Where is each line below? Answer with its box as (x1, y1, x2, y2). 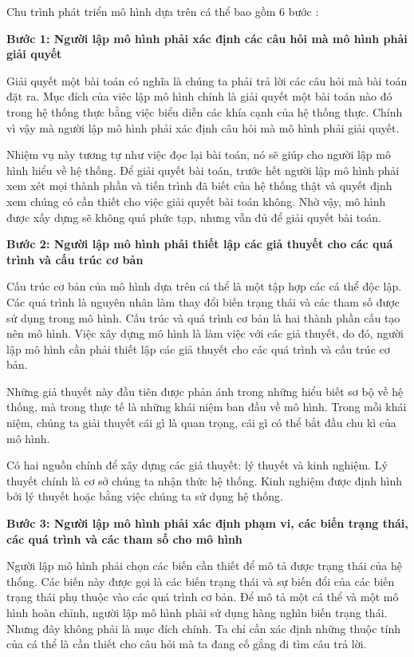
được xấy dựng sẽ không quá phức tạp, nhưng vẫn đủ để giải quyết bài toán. (6, 208, 381, 225)
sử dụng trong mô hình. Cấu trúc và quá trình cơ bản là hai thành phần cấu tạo (6, 309, 400, 326)
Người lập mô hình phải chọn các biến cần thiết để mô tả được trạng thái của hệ (6, 557, 402, 574)
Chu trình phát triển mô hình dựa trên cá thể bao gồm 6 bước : (6, 3, 319, 19)
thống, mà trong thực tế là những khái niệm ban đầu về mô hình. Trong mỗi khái (6, 398, 407, 415)
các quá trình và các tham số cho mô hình (6, 530, 242, 547)
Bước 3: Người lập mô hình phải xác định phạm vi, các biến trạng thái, (6, 515, 408, 532)
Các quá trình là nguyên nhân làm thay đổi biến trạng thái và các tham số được (6, 293, 400, 310)
